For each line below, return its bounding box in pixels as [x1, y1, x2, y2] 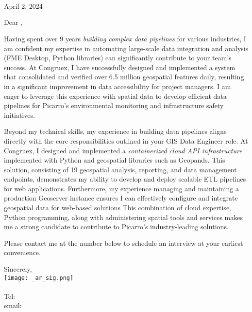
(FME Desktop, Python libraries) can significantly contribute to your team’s [4, 53, 232, 63]
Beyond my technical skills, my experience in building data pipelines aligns [4, 126, 227, 136]
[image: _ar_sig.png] [4, 274, 74, 281]
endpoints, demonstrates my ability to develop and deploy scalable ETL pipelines [4, 174, 246, 184]
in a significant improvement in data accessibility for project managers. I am [4, 81, 231, 91]
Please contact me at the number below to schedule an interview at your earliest [4, 238, 243, 248]
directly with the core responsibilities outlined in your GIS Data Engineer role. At [4, 135, 248, 146]
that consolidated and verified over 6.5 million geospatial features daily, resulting [4, 72, 244, 82]
